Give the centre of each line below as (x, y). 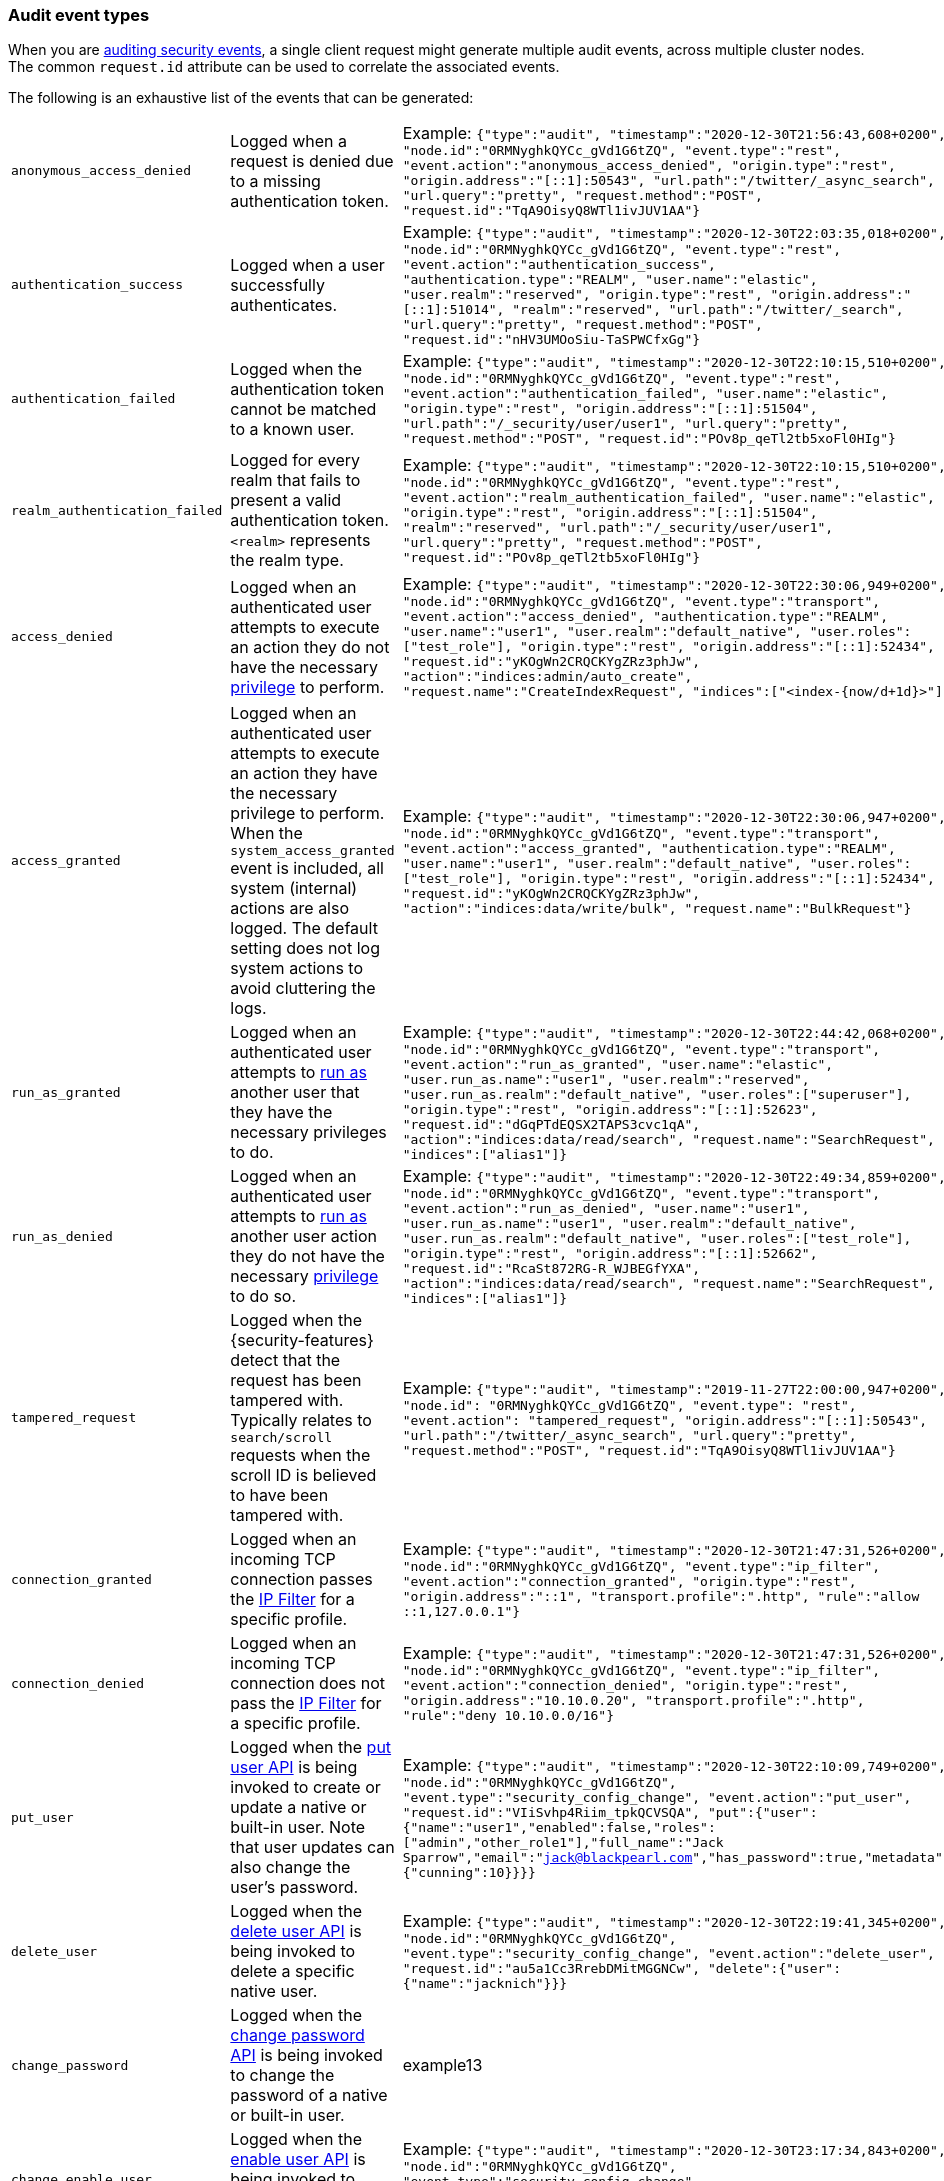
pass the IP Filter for (306, 1703)
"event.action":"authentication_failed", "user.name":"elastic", (645, 394)
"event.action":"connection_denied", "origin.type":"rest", (625, 1686)
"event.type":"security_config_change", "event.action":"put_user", (657, 1797)
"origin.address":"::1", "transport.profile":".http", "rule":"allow (661, 1597)
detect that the (285, 1360)
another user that (295, 1092)
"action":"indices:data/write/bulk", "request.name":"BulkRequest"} (657, 908)
